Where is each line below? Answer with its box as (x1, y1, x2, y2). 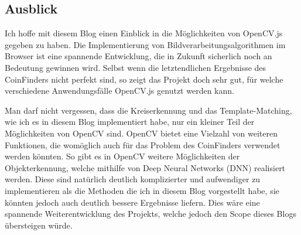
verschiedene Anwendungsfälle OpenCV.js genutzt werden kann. (5, 84, 234, 97)
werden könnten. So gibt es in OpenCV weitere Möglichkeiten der (5, 150, 240, 162)
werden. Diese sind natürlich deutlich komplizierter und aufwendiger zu (5, 173, 261, 185)
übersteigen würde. (5, 219, 73, 231)
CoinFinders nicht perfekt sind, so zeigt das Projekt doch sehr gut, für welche (5, 73, 283, 85)
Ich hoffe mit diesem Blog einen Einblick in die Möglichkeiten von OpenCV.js (5, 27, 283, 39)
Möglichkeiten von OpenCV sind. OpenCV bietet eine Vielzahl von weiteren (5, 127, 278, 139)
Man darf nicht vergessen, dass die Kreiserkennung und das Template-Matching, (5, 104, 292, 116)
